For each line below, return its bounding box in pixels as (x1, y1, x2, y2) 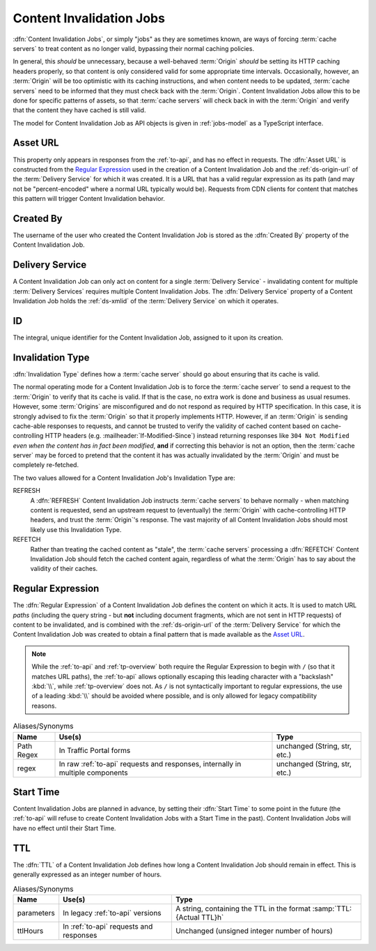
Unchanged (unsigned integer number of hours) (175, 926, 334, 936)
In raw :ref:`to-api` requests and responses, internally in (58, 759, 242, 768)
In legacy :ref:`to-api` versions (63, 908, 162, 918)
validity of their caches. (30, 565, 98, 573)
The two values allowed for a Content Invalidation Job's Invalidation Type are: (13, 473, 236, 482)
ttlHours (17, 926, 44, 936)
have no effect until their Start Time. (13, 823, 116, 832)
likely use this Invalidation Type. (30, 525, 122, 533)
